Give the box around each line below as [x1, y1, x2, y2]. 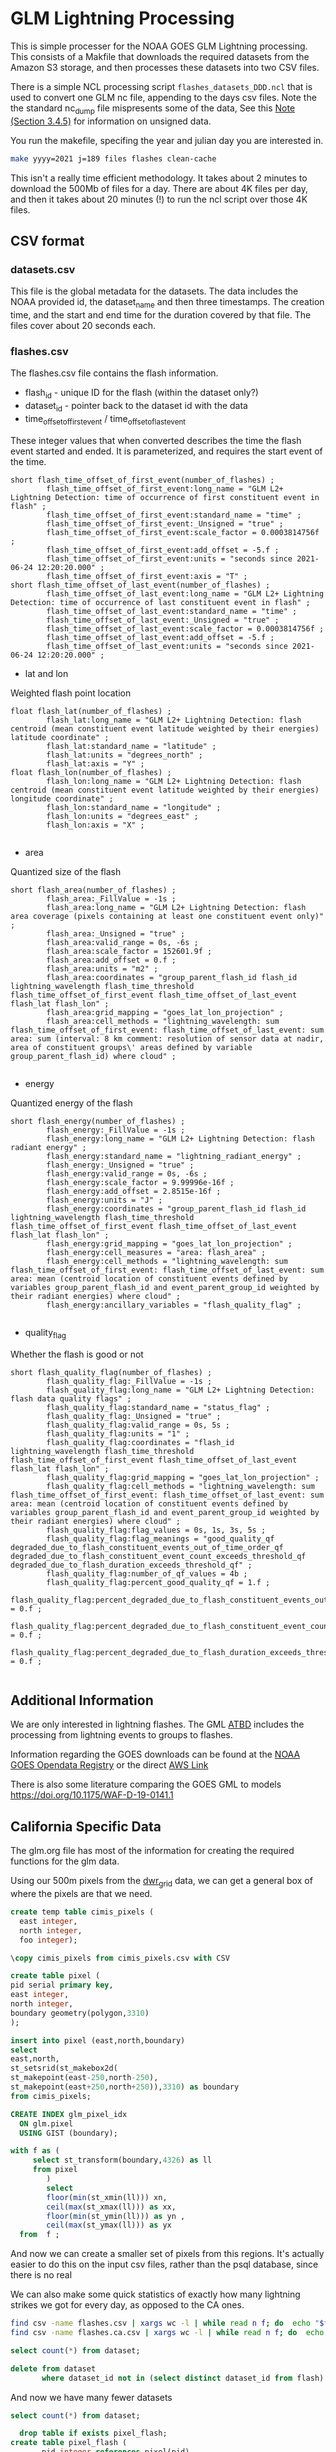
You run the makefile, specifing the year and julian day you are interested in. [10, 134, 324, 146]
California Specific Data [10, 1818, 162, 1835]
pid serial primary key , [10, 1980, 114, 1991]
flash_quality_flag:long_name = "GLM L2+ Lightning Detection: [46, 1385, 315, 1395]
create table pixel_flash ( [10, 2438, 128, 2448]
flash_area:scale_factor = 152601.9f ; [46, 946, 213, 956]
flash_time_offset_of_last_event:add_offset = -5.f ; [46, 632, 275, 642]
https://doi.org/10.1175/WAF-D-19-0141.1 [10, 1789, 174, 1801]
